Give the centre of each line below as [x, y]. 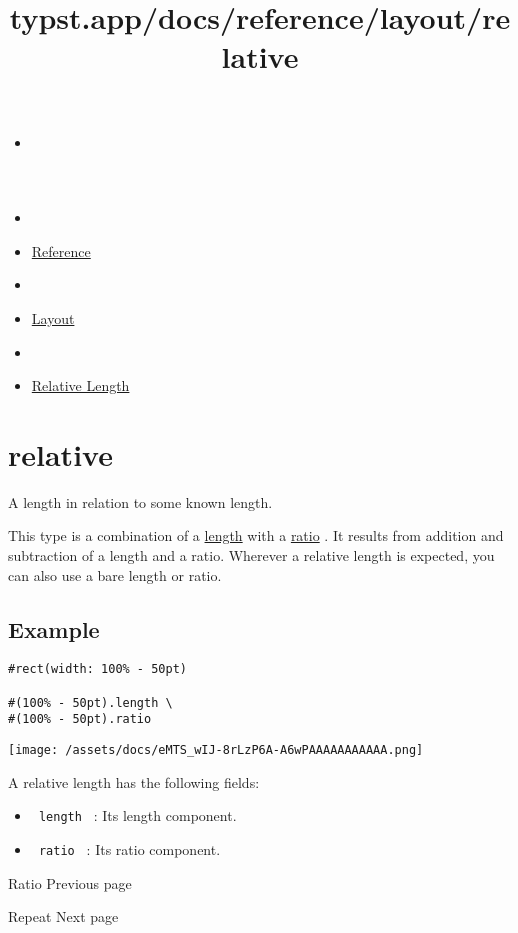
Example [54, 628]
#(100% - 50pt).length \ [90, 702]
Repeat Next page [63, 916]
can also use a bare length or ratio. [115, 574]
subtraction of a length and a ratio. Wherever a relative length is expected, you [251, 555]
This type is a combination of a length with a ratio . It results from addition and [256, 535]
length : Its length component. [137, 815]
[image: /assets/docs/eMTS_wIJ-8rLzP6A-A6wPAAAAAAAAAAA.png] [216, 750]
